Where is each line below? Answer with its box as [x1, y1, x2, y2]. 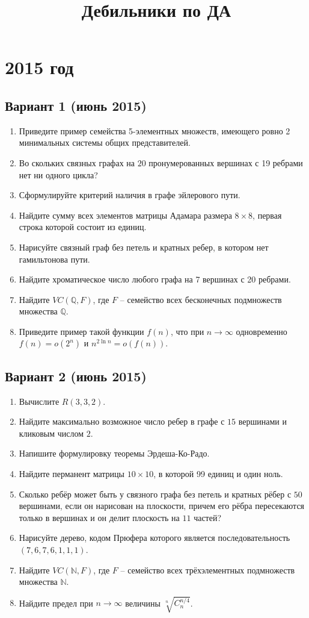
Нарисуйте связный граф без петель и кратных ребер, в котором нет [19, 240, 269, 253]
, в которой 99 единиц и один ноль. [153, 467, 283, 480]
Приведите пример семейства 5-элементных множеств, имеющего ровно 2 [19, 124, 290, 137]
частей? [194, 511, 222, 523]
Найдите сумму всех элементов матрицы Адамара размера [19, 208, 232, 221]
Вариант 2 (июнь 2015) [5, 366, 147, 385]
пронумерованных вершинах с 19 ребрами [148, 156, 303, 169]
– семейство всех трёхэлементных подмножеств [120, 563, 295, 576]
